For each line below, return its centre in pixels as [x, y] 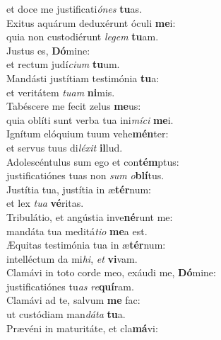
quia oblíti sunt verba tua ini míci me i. [90, 119]
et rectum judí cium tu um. [63, 64]
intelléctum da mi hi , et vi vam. [72, 258]
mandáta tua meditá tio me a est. [77, 231]
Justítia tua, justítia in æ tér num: [79, 189]
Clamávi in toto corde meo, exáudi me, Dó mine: [111, 272]
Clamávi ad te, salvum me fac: [73, 300]
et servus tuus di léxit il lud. [65, 147]
